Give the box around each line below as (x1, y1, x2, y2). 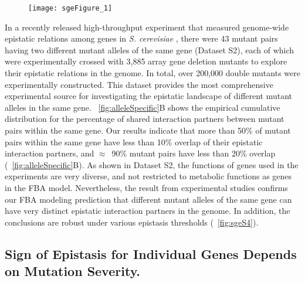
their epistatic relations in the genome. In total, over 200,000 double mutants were (5, 67, 300, 79)
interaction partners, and (5, 147, 94, 159)
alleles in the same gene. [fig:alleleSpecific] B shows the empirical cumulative (5, 101, 280, 113)
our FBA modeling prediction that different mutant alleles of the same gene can (5, 193, 292, 205)
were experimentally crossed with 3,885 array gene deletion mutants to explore (5, 55, 287, 67)
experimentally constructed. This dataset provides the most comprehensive (5, 78, 273, 90)
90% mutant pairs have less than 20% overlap (111, 147, 276, 159)
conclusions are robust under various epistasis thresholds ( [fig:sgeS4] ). (5, 216, 259, 228)
